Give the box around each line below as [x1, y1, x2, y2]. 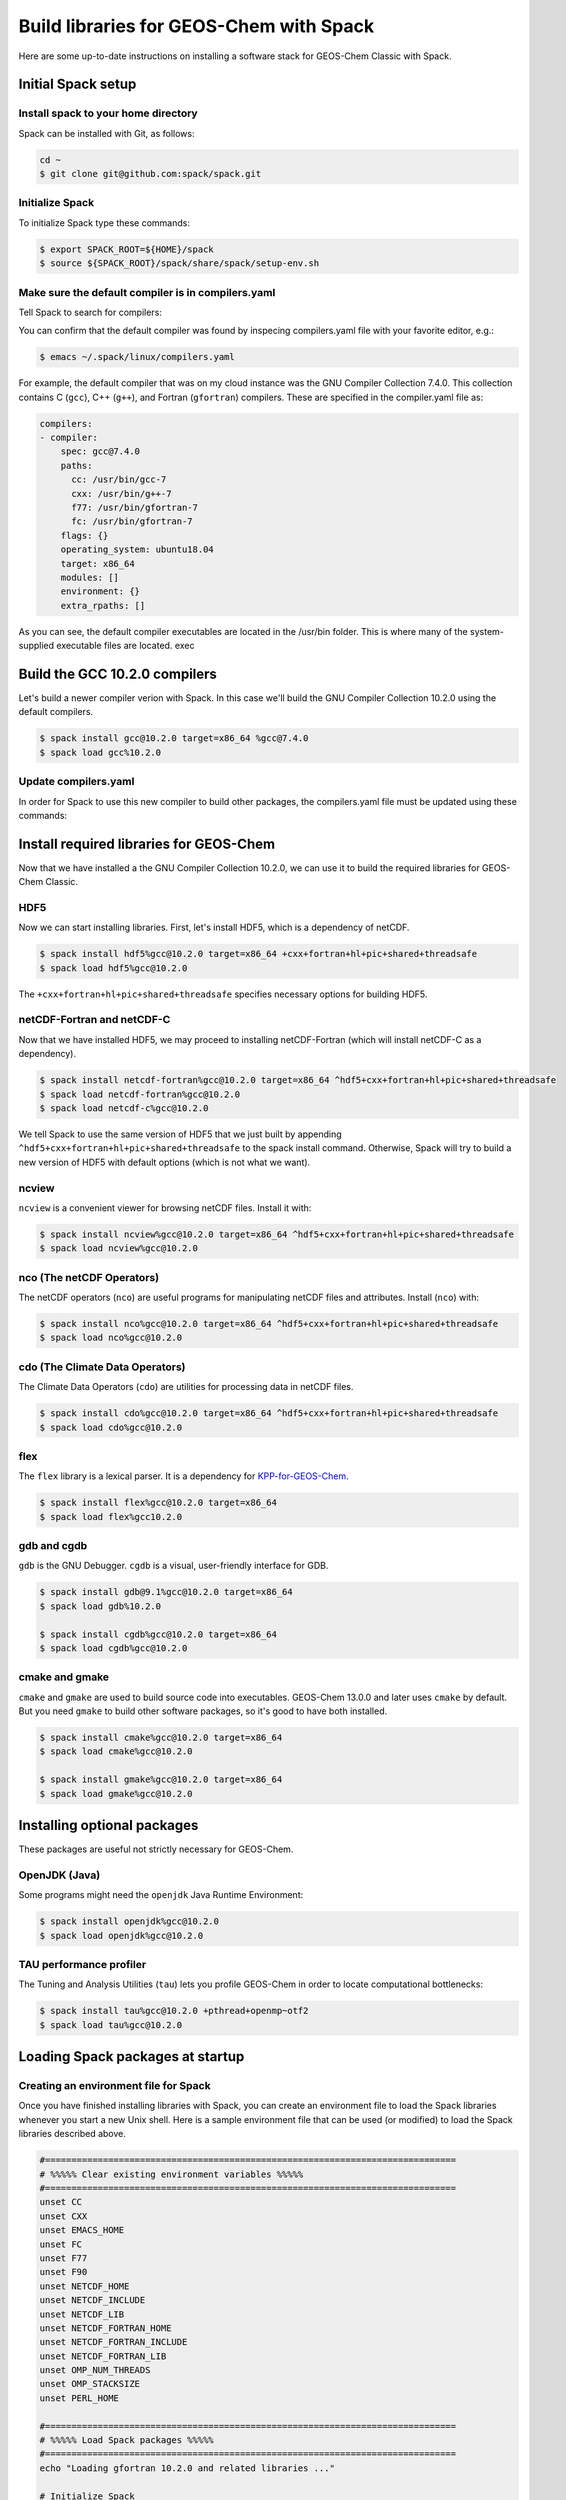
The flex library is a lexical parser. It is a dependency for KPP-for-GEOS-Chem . [18, 1470, 349, 1482]
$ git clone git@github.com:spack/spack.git [39, 168, 262, 180]
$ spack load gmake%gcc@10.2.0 [39, 1788, 194, 1799]
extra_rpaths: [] [60, 600, 146, 611]
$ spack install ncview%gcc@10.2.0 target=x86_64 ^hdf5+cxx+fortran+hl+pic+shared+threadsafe [39, 1228, 515, 1240]
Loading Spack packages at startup [18, 2048, 245, 2065]
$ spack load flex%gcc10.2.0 [39, 1511, 183, 1522]
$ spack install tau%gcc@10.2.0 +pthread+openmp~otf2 [39, 2005, 309, 2017]
